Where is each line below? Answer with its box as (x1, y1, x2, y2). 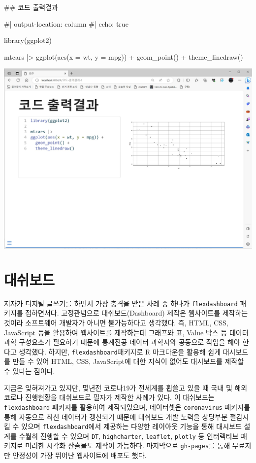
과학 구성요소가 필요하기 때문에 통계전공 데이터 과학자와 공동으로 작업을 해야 (4, 337, 240, 347)
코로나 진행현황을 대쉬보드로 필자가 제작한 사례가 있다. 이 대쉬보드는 (4, 392, 215, 402)
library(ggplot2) (4, 35, 52, 45)
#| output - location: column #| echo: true (4, 18, 128, 29)
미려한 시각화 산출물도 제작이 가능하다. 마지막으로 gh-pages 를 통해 (25, 440, 230, 451)
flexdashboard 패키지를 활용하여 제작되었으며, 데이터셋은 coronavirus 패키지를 (4, 401, 250, 412)
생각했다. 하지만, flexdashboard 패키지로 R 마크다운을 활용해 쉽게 (19, 346, 221, 356)
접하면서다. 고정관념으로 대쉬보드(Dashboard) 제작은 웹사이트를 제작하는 (25, 308, 248, 318)
